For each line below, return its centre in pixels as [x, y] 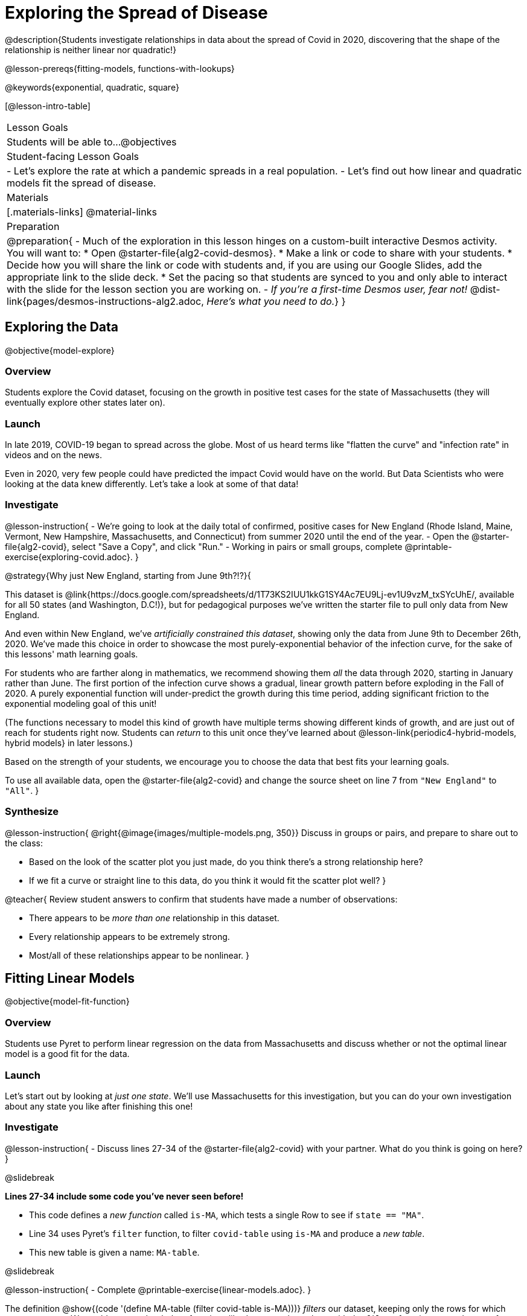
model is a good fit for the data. [67, 1054]
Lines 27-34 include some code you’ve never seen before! [124, 1196]
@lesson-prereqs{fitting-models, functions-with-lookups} [120, 68]
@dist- [485, 289]
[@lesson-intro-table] [48, 106]
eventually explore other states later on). [85, 403]
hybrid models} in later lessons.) [69, 743]
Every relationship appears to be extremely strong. [129, 936]
